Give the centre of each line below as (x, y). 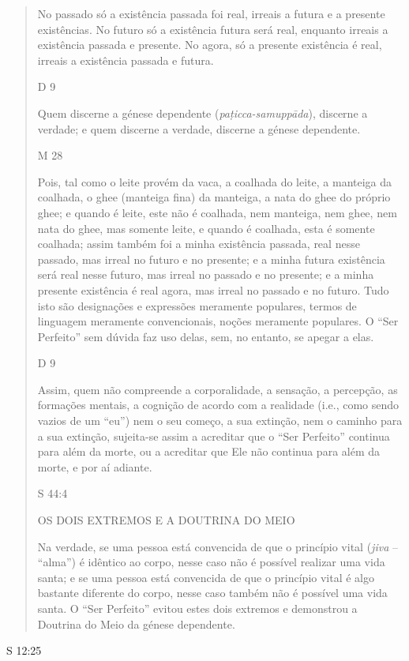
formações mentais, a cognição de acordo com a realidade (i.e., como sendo (218, 405)
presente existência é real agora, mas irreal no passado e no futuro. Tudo (213, 289)
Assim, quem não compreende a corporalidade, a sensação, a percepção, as (218, 389)
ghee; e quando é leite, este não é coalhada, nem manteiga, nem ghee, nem (217, 212)
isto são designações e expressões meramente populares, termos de (197, 305)
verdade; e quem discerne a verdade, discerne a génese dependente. (199, 128)
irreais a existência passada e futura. (126, 60)
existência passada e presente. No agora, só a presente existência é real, (210, 45)
